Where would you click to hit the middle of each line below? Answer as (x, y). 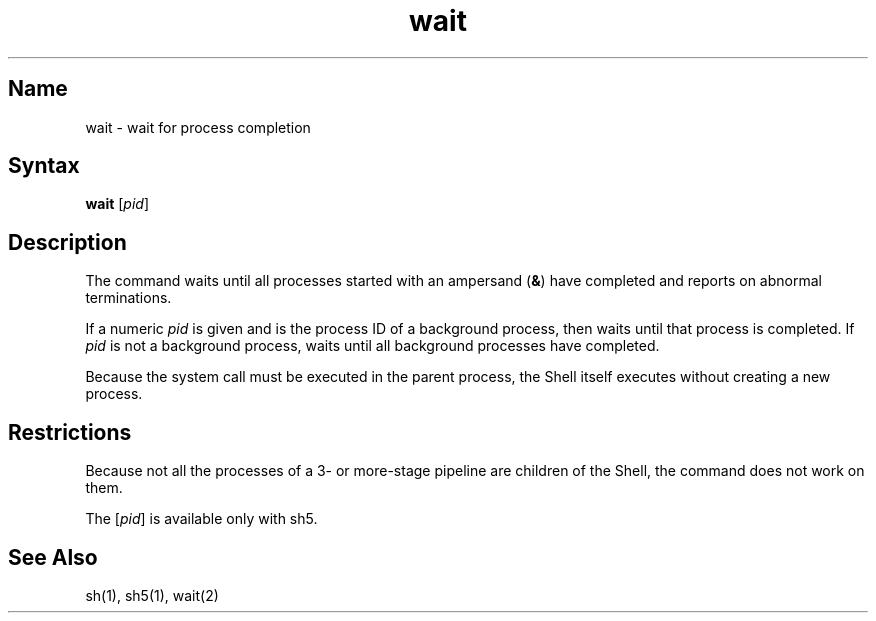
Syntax (44, 166)
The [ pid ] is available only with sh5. (201, 519)
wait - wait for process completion (198, 127)
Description (67, 242)
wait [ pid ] (117, 204)
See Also (53, 557)
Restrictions (70, 432)
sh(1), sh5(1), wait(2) (152, 595)
